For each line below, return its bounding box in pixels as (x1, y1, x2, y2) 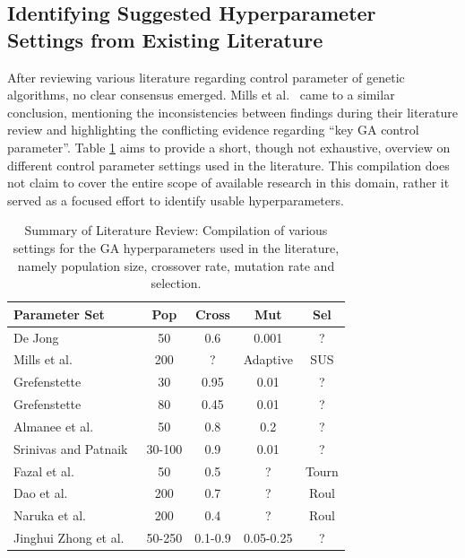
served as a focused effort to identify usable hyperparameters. (7, 190, 344, 209)
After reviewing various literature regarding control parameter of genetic (7, 67, 405, 86)
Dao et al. (13, 484, 68, 502)
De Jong (13, 327, 59, 346)
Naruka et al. (13, 506, 86, 525)
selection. (151, 274, 202, 292)
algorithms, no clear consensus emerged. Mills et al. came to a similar (7, 85, 395, 104)
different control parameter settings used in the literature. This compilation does (7, 155, 450, 174)
